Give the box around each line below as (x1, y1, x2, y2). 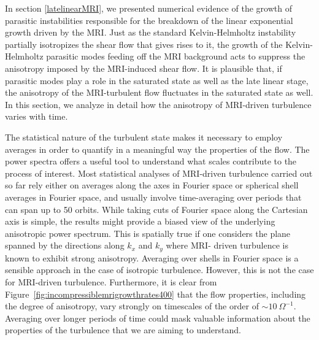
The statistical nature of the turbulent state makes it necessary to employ (5, 130, 283, 143)
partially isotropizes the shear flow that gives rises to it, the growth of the (5, 37, 283, 50)
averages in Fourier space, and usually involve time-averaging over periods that (5, 190, 302, 203)
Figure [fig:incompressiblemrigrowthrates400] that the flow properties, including (5, 287, 306, 300)
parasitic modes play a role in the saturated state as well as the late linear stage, (5, 74, 309, 87)
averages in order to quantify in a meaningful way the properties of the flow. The (5, 142, 310, 155)
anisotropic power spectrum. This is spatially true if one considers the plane (5, 226, 291, 239)
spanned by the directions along (5, 239, 125, 252)
